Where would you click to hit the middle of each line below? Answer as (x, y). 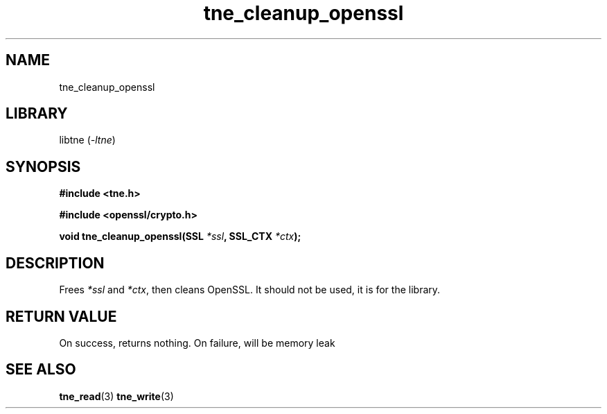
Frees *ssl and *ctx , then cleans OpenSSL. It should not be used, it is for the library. (250, 290)
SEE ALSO (41, 370)
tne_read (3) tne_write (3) (116, 396)
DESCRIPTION (55, 263)
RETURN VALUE (61, 316)
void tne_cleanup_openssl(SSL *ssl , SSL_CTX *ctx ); (180, 236)
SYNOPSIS (43, 166)
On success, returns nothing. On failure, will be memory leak (197, 343)
